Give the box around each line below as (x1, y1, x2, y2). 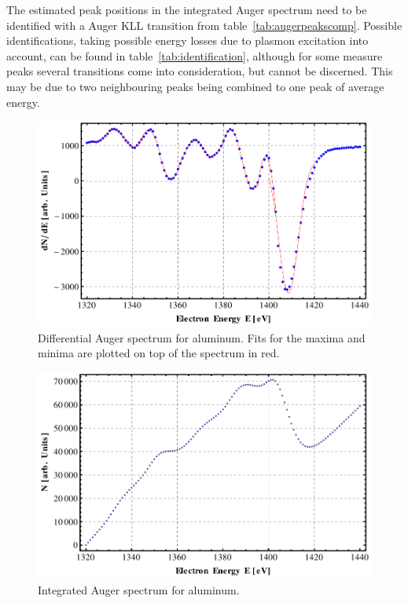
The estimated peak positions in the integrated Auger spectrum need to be (6, 2, 367, 17)
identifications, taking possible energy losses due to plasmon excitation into (6, 32, 369, 49)
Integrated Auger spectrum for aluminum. (38, 581, 240, 598)
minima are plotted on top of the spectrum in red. (38, 345, 280, 361)
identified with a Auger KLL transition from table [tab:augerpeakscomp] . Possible (6, 16, 402, 33)
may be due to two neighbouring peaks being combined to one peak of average (6, 78, 384, 94)
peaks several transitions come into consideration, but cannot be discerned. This (6, 63, 393, 79)
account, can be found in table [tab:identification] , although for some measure (6, 47, 383, 64)
